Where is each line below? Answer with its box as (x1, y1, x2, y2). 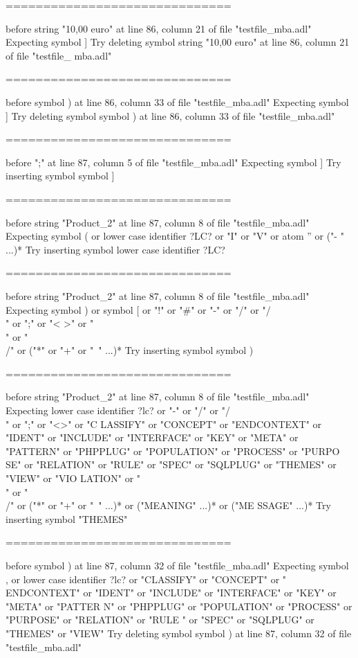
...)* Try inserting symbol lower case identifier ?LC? (6, 242, 225, 256)
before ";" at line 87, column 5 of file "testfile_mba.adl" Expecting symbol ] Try (6, 154, 341, 169)
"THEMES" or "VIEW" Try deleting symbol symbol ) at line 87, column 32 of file (6, 625, 352, 640)
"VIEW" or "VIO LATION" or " (6, 471, 141, 486)
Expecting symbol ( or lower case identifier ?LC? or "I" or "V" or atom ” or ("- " (6, 229, 344, 243)
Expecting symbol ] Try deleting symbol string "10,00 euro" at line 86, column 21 (6, 35, 350, 49)
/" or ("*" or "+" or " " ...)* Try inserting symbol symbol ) (6, 343, 254, 357)
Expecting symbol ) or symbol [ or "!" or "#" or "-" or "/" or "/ (6, 302, 271, 317)
